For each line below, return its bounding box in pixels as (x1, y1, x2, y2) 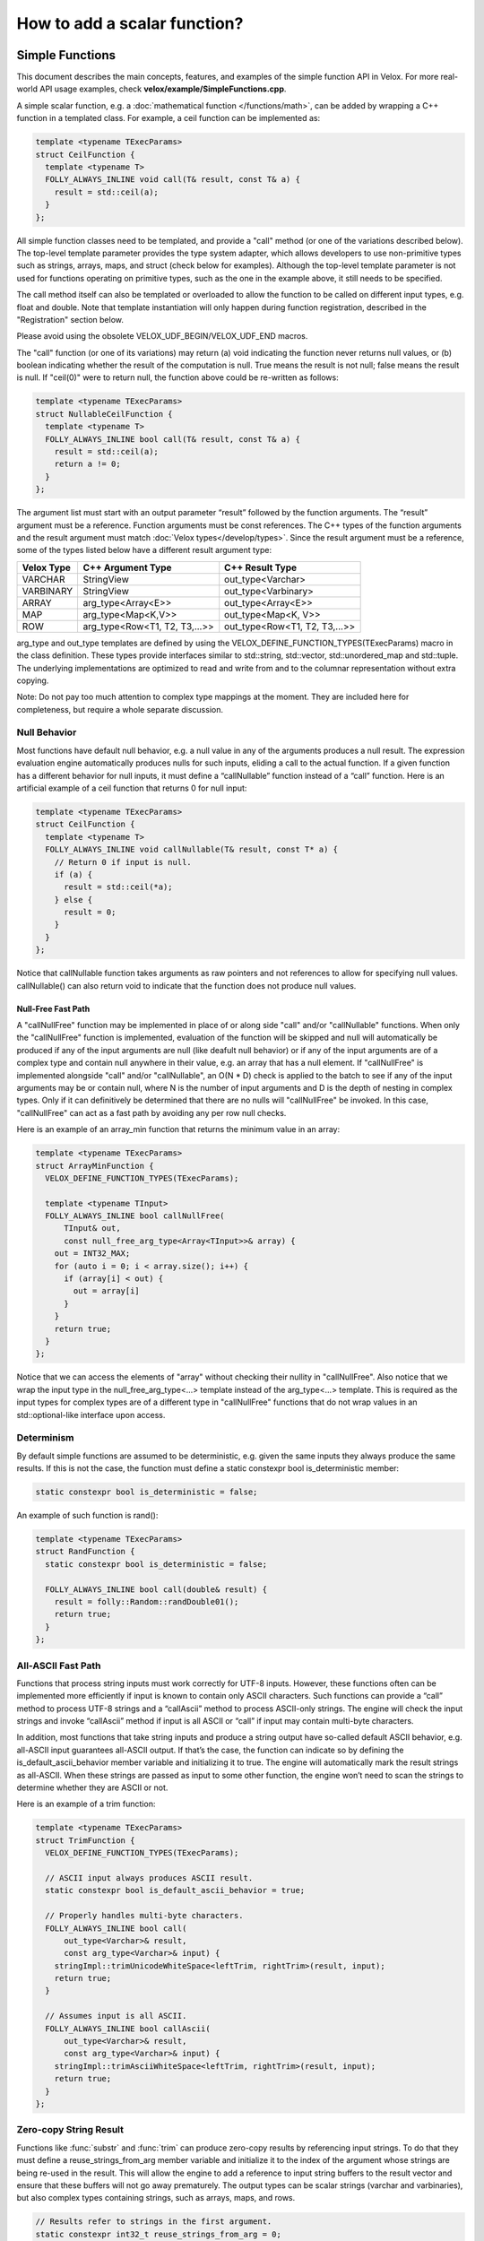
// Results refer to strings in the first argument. (35, 2217, 272, 2227)
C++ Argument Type (82, 561, 172, 574)
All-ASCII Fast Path (16, 1659, 101, 1672)
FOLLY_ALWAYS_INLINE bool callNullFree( (45, 1211, 225, 1221)
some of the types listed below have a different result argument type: (16, 545, 272, 556)
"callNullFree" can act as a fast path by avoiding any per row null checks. (16, 1107, 287, 1118)
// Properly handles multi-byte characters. (45, 1910, 244, 1921)
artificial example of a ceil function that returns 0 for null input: (16, 783, 247, 793)
